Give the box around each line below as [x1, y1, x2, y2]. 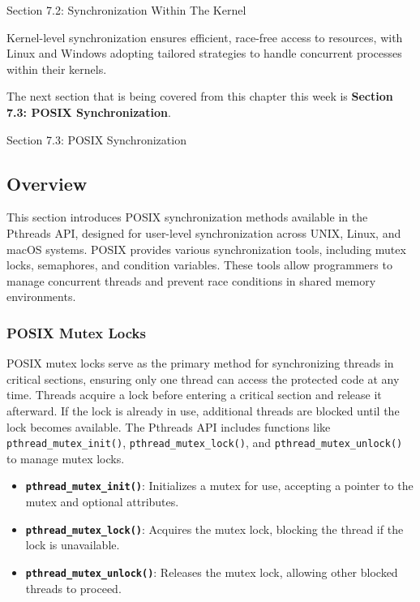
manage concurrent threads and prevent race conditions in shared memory [6, 272, 376, 289]
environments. [6, 288, 76, 305]
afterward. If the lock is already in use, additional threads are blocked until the [6, 402, 400, 419]
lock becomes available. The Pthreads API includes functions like [6, 418, 331, 435]
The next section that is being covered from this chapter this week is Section [6, 88, 393, 105]
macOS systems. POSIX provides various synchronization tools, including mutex [6, 240, 406, 257]
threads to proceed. [25, 579, 122, 596]
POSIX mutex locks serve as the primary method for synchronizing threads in [6, 355, 394, 372]
